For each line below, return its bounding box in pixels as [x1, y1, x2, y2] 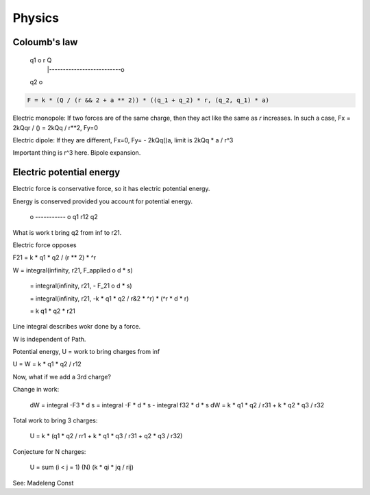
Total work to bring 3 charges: [12, 416, 98, 424]
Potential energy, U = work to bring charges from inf [12, 348, 160, 356]
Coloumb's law [12, 36, 78, 48]
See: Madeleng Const [12, 479, 74, 487]
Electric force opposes [12, 240, 77, 249]
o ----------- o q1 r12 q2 [29, 213, 99, 221]
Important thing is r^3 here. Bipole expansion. [12, 149, 141, 157]
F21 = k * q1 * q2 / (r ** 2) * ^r [12, 253, 97, 262]
